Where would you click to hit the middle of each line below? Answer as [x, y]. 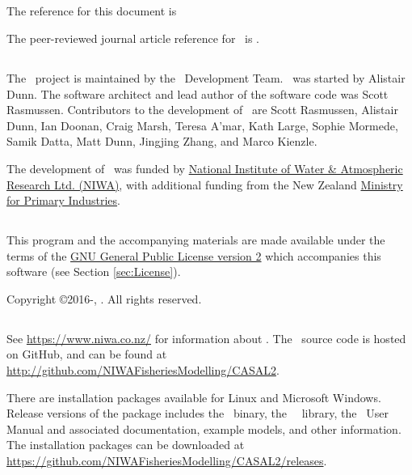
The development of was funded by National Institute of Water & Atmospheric [205, 168]
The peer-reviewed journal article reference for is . [133, 38]
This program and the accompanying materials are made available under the [196, 240]
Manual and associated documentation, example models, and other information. [204, 428]
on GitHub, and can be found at [87, 354]
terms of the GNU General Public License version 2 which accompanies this [194, 255]
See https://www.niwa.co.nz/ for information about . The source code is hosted [206, 338]
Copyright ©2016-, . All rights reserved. [104, 298]
